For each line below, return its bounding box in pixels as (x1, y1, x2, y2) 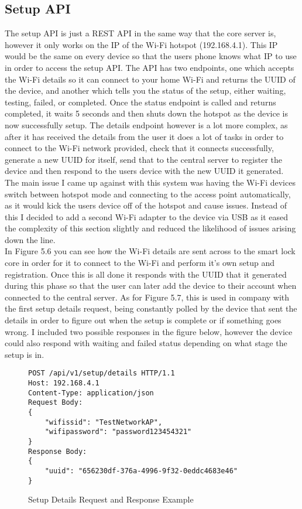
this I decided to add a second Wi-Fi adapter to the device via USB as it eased (5, 210, 289, 223)
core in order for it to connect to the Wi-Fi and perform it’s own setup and (5, 257, 275, 269)
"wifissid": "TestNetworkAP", (44, 418, 163, 426)
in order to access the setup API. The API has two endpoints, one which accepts (5, 61, 294, 73)
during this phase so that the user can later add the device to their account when (5, 279, 297, 292)
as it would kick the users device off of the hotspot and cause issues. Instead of (5, 199, 287, 211)
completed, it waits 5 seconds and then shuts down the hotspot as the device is (5, 107, 288, 119)
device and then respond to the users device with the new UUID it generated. (5, 165, 284, 177)
